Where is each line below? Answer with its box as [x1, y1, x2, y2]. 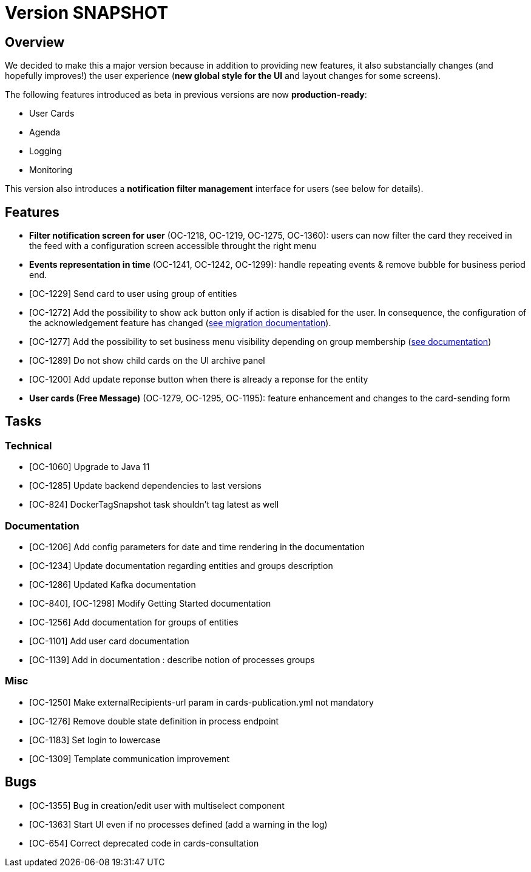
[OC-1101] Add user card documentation [29, 635, 189, 646]
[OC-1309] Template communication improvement [29, 753, 229, 764]
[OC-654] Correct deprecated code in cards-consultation [29, 837, 259, 848]
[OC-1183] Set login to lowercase [29, 734, 161, 745]
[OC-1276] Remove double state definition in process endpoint [29, 715, 279, 726]
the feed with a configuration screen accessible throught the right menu [29, 240, 317, 251]
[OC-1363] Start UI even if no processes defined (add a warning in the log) [29, 819, 328, 829]
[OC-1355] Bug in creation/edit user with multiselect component [29, 800, 285, 811]
